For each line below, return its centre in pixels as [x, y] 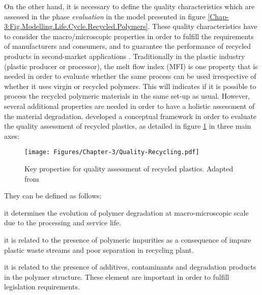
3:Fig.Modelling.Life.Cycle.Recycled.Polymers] [76, 26]
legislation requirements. [42, 287]
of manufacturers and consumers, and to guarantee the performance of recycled [128, 46]
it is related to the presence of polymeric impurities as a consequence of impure [128, 239]
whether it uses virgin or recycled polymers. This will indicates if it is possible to [130, 86]
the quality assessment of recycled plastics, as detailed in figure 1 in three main [128, 126]
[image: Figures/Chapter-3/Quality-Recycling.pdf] [112, 152]
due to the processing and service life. [63, 223]
